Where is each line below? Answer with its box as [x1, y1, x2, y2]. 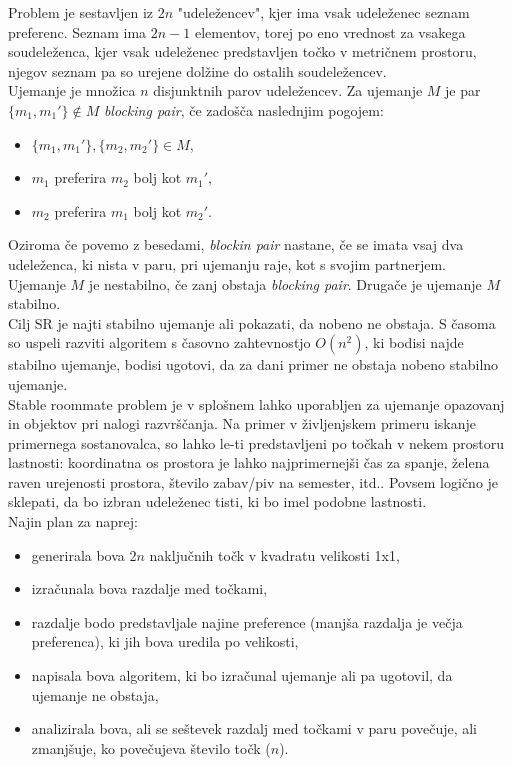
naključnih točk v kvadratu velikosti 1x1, [149, 544, 400, 565]
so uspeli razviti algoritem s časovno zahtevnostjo [8, 332, 311, 353]
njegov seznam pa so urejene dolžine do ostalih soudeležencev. [8, 60, 387, 81]
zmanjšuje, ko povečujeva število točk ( [31, 737, 271, 758]
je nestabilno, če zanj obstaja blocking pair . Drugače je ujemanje [88, 273, 482, 294]
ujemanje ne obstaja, [31, 684, 159, 705]
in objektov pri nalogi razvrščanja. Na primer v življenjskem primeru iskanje [8, 413, 476, 434]
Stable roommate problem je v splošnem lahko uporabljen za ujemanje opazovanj [8, 393, 505, 414]
